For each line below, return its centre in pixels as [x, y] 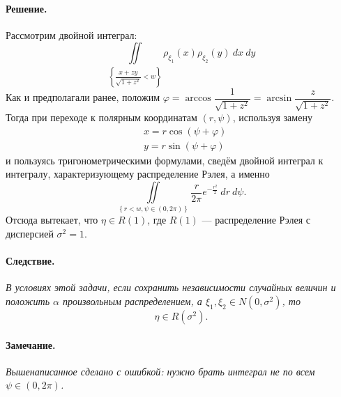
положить [28, 301]
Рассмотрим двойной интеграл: [71, 34]
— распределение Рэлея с [256, 220]
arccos [198, 99]
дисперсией [30, 233]
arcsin [279, 99]
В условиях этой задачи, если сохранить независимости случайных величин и [171, 287]
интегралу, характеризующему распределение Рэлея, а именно [138, 174]
